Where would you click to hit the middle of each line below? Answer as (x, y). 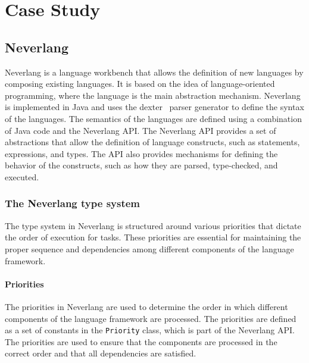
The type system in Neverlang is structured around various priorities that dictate (153, 225)
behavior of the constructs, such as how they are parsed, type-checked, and (141, 165)
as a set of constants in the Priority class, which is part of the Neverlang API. (150, 330)
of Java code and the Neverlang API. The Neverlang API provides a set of (141, 130)
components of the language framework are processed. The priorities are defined (151, 318)
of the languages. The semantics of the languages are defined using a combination (153, 118)
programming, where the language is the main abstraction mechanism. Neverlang (153, 95)
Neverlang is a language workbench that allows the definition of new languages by (154, 72)
